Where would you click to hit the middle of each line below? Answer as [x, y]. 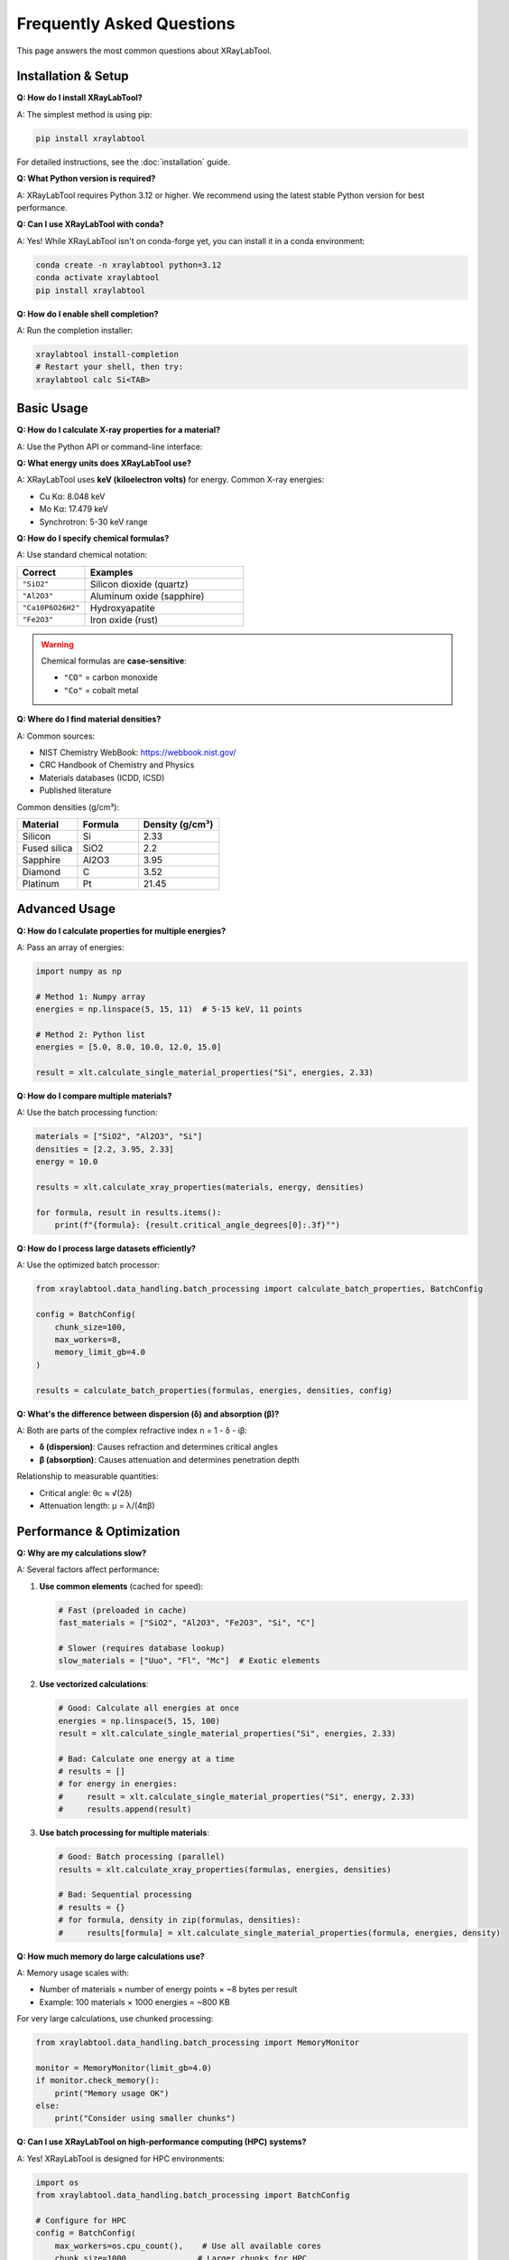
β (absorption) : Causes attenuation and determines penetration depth [169, 1459]
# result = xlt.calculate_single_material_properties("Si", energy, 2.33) [236, 1796]
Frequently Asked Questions [126, 24]
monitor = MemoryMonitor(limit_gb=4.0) [124, 2067]
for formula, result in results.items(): [129, 1212]
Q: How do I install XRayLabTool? [80, 98]
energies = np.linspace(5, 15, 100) [139, 1721]
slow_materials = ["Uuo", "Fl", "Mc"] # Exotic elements [189, 1661]
